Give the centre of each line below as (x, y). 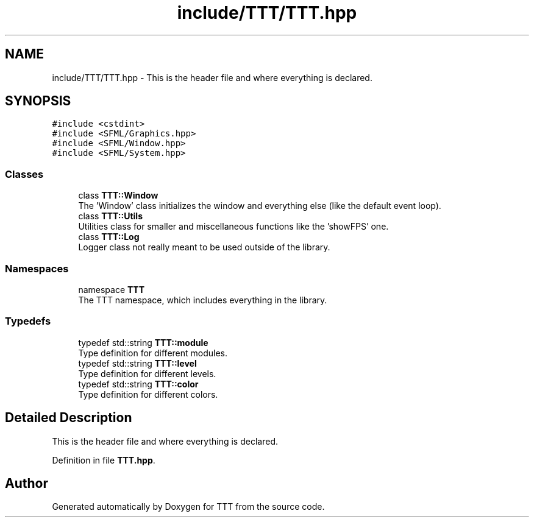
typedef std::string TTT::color (138, 384)
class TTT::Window (118, 196)
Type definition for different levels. (147, 373)
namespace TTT (112, 289)
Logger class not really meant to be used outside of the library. (204, 247)
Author (27, 483)
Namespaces (37, 268)
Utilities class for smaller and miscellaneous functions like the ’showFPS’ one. (233, 227)
